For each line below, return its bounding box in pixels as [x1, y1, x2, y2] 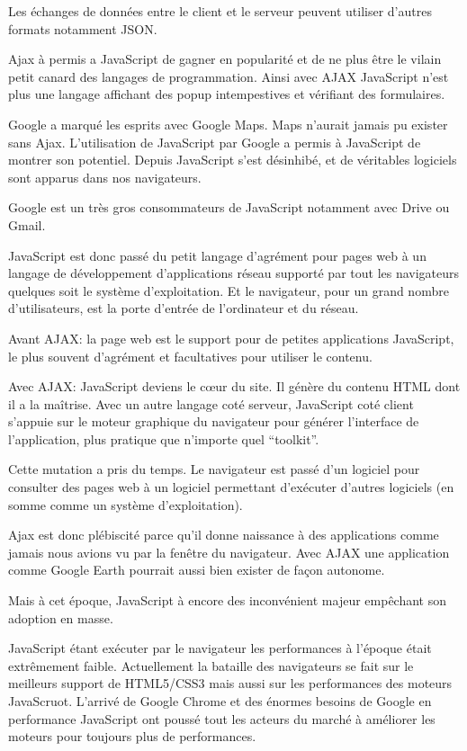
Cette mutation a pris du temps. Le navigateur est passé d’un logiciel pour [8, 460, 420, 478]
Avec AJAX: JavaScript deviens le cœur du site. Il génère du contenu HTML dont [8, 377, 461, 396]
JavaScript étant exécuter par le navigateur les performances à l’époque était [8, 639, 432, 657]
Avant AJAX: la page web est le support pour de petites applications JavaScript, [8, 328, 454, 347]
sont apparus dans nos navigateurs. [8, 167, 202, 186]
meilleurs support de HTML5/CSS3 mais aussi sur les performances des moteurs [8, 674, 453, 693]
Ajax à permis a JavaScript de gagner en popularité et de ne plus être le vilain [8, 49, 442, 68]
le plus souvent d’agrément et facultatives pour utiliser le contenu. [8, 346, 373, 365]
